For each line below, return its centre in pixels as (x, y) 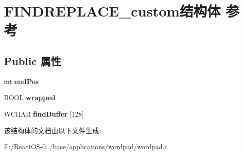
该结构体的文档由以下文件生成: (52, 130)
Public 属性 (33, 60)
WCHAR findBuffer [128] (44, 113)
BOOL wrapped (30, 97)
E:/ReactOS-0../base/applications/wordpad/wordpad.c (86, 146)
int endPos (21, 81)
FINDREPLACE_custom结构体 (112, 11)
